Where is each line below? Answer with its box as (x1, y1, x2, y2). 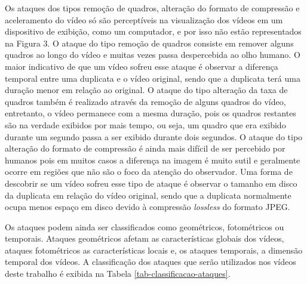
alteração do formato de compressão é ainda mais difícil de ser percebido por (5, 142, 285, 155)
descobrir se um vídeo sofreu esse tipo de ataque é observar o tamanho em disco (5, 177, 297, 189)
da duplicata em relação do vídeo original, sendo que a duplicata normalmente (5, 189, 291, 201)
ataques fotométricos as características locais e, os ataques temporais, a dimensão (5, 243, 303, 256)
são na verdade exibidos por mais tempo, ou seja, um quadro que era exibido (5, 118, 286, 131)
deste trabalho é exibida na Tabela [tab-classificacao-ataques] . (5, 267, 231, 280)
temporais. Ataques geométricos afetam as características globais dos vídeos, (5, 232, 284, 245)
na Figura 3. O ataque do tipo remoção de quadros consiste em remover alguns (5, 36, 294, 49)
